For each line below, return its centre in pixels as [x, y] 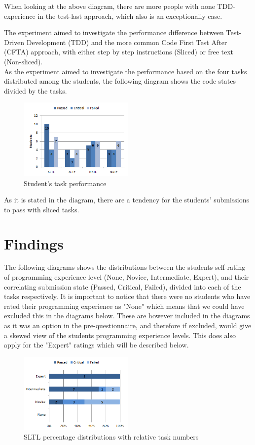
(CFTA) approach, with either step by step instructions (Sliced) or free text [119, 52]
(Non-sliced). [23, 61]
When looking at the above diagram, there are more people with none [109, 6]
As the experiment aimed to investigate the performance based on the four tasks [126, 71]
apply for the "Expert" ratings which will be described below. [96, 345]
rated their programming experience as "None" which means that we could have [124, 306]
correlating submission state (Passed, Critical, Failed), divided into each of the [123, 286]
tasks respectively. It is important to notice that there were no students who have [127, 296]
